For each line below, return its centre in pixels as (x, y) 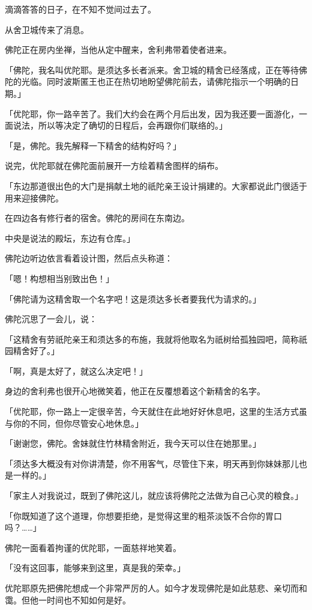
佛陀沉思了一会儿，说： (51, 319)
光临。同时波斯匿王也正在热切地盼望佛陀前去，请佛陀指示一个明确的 (156, 81)
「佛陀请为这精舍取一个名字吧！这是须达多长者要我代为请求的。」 (133, 298)
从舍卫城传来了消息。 (47, 29)
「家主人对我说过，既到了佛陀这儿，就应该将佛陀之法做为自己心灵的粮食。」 (154, 496)
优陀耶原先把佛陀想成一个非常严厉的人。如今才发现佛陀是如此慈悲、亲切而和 (156, 588)
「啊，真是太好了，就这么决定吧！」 (76, 371)
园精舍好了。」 (32, 351)
